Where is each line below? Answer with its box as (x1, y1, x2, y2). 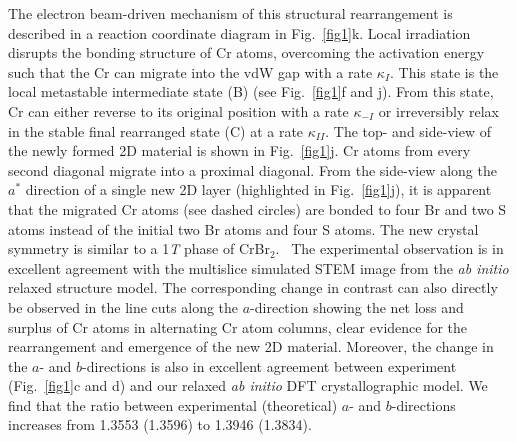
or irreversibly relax (378, 100, 499, 121)
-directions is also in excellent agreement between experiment (82, 355, 457, 376)
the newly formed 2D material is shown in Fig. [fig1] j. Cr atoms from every (8, 140, 471, 161)
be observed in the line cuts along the (8, 296, 239, 317)
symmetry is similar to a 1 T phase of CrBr (8, 238, 270, 259)
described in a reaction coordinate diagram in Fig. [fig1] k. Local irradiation (8, 22, 471, 43)
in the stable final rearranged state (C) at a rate (8, 120, 304, 141)
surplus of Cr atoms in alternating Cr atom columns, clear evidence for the (8, 316, 468, 337)
